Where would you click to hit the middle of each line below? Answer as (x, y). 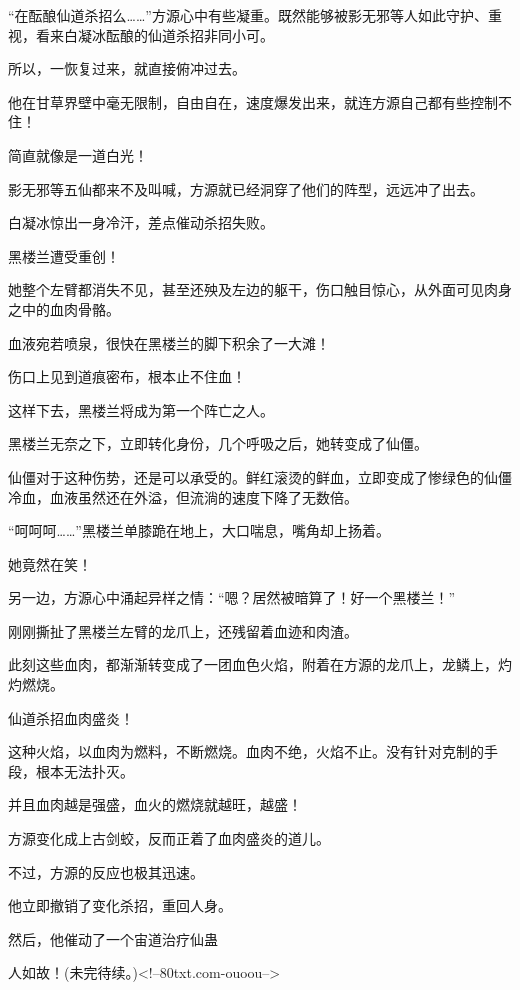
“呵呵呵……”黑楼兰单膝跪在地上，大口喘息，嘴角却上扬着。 (199, 530)
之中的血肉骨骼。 (64, 308)
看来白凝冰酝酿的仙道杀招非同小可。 (154, 34)
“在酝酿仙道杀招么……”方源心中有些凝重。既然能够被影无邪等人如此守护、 (248, 15)
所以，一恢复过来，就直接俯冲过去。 (127, 68)
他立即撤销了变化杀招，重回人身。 (120, 905)
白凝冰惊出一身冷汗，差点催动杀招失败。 (141, 222)
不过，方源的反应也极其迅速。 (106, 871)
